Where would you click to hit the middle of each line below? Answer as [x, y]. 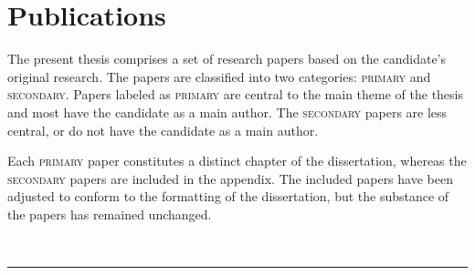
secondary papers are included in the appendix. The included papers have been [230, 178]
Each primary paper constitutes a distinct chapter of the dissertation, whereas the [237, 161]
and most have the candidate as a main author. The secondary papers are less [227, 112]
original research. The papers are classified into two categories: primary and [219, 76]
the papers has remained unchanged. [110, 214]
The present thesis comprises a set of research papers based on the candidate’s [227, 59]
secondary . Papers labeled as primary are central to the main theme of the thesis [235, 94]
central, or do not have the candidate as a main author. [163, 130]
